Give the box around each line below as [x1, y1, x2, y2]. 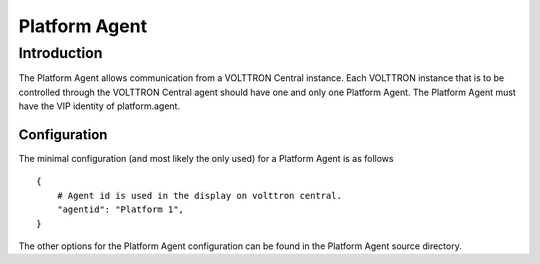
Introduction [18, 44, 103, 62]
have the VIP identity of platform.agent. [18, 100, 180, 112]
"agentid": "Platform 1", [56, 204, 185, 215]
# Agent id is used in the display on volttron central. [56, 190, 342, 201]
